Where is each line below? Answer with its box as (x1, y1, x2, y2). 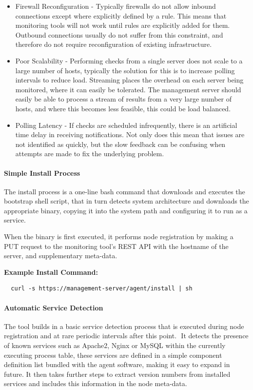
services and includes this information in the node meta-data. (4, 378, 187, 389)
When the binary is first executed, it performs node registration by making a (4, 231, 234, 242)
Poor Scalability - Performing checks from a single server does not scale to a (15, 55, 243, 65)
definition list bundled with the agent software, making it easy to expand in (4, 359, 230, 369)
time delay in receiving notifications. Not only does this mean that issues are (15, 129, 245, 140)
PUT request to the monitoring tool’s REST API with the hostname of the (4, 241, 229, 251)
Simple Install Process (4, 167, 80, 178)
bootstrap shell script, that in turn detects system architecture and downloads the (4, 196, 249, 206)
